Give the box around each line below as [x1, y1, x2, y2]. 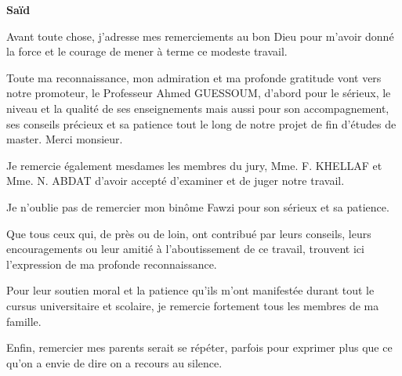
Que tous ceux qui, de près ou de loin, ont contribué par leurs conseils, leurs [6, 225, 371, 241]
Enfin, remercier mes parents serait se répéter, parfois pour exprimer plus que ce [6, 339, 393, 356]
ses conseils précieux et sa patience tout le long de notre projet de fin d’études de [6, 115, 397, 132]
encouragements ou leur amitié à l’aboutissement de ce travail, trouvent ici [6, 240, 364, 257]
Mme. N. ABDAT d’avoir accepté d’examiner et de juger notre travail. [6, 172, 345, 189]
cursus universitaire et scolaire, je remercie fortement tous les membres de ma [6, 297, 379, 313]
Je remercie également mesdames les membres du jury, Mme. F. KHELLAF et [6, 157, 382, 173]
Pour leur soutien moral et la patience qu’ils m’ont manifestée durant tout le [6, 282, 375, 298]
